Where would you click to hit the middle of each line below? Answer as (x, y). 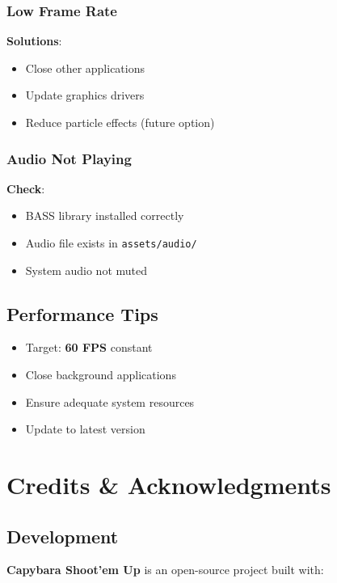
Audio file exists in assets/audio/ (111, 243)
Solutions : (34, 41)
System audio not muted (86, 270)
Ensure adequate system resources (110, 401)
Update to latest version (85, 429)
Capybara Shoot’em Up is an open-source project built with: (165, 570)
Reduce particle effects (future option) (120, 122)
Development (63, 536)
